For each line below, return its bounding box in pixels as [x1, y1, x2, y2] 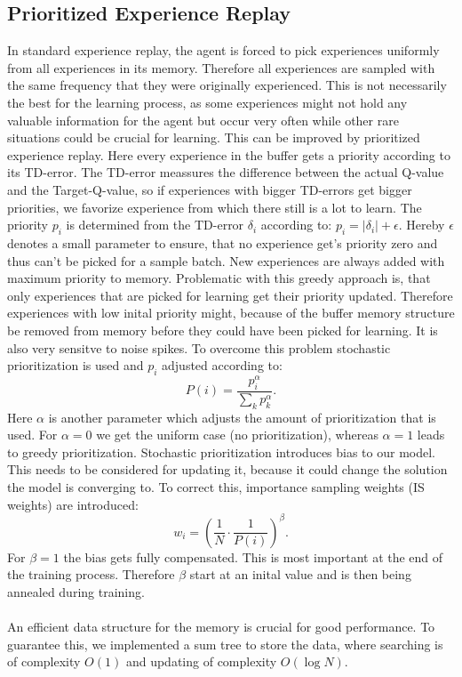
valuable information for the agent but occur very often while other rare [7, 110, 399, 129]
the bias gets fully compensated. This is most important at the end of [63, 547, 443, 566]
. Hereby [398, 215, 445, 234]
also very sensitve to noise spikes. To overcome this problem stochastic [7, 338, 391, 357]
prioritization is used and [7, 356, 144, 375]
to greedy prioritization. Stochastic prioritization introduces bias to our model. [7, 442, 436, 461]
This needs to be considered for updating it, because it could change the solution [7, 460, 448, 479]
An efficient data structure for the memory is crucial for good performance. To [7, 617, 435, 636]
